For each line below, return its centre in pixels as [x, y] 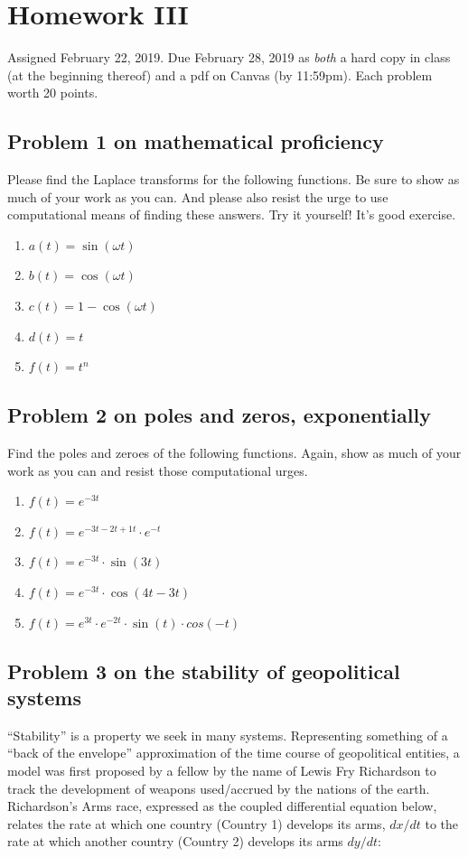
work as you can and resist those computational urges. [158, 470]
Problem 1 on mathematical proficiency [196, 141]
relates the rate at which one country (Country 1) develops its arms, [197, 823]
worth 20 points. [53, 93]
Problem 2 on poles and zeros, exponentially [219, 415]
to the [442, 823]
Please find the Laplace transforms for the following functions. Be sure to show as [234, 179]
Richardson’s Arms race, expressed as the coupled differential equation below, [222, 806]
